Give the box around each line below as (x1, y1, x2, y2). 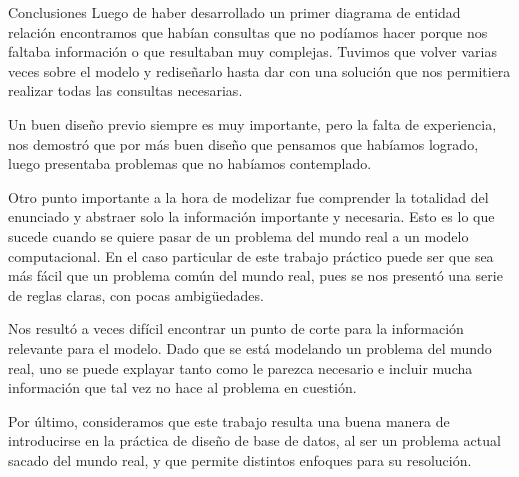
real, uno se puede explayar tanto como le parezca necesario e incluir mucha (8, 357, 473, 378)
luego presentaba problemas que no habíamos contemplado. (8, 153, 372, 174)
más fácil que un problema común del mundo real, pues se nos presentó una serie (8, 265, 503, 286)
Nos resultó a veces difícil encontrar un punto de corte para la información (8, 318, 464, 339)
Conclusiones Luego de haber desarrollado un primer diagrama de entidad (8, 2, 461, 22)
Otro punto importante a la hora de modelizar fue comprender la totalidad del (8, 186, 489, 207)
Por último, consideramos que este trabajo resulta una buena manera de (8, 410, 450, 431)
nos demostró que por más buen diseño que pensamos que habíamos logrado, (8, 133, 479, 154)
